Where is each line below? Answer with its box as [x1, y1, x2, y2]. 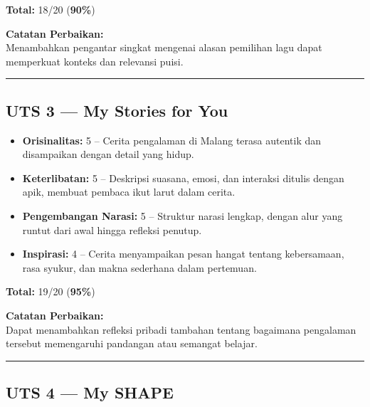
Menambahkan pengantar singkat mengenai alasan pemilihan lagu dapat [6, 40, 322, 55]
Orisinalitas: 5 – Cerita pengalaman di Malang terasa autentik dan [22, 132, 322, 147]
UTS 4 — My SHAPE [6, 381, 174, 403]
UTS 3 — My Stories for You [6, 99, 228, 121]
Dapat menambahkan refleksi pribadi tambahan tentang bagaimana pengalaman [6, 322, 356, 337]
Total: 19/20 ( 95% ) [6, 284, 95, 299]
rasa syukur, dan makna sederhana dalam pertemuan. [22, 260, 257, 275]
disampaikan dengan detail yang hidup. [22, 147, 194, 162]
